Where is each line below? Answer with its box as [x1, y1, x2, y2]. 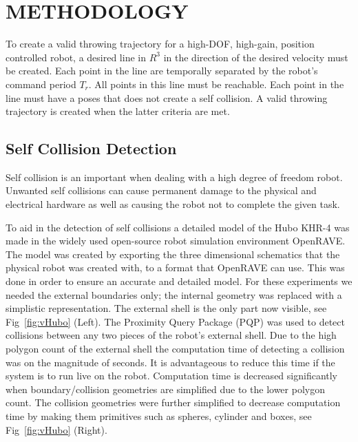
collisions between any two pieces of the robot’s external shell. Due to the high [6, 328, 337, 342]
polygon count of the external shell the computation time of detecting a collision [6, 341, 345, 356]
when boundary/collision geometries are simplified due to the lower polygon [6, 381, 325, 396]
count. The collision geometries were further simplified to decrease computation [6, 395, 341, 410]
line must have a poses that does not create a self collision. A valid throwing [6, 90, 328, 105]
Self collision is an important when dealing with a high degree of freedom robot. [6, 169, 343, 184]
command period [6, 76, 76, 91]
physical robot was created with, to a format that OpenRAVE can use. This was [6, 260, 345, 275]
